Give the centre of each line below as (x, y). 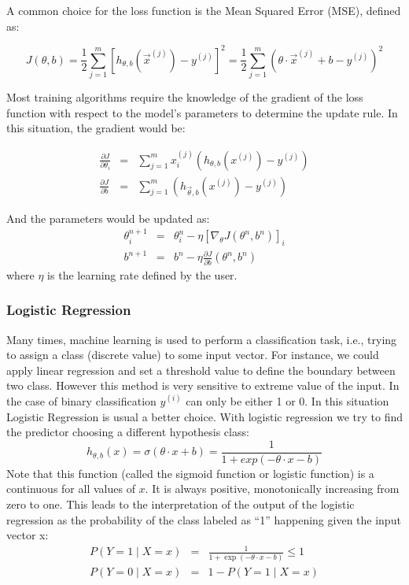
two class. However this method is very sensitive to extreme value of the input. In (203, 385)
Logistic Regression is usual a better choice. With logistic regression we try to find (204, 416)
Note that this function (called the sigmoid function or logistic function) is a (190, 473)
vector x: (28, 535)
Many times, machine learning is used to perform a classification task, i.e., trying (202, 339)
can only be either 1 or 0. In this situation (287, 400)
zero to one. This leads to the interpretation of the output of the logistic (181, 504)
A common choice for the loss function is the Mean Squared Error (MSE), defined (204, 10)
